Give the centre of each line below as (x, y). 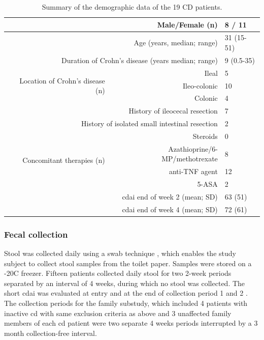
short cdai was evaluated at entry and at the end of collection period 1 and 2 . (126, 293)
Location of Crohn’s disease (62, 80)
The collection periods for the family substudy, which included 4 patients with (126, 303)
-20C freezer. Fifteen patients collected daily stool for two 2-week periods (118, 273)
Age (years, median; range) (176, 42)
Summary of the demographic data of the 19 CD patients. (132, 7)
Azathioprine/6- (193, 148)
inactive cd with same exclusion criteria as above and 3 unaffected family (118, 313)
